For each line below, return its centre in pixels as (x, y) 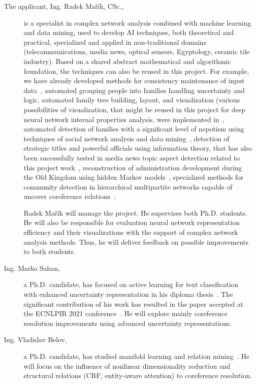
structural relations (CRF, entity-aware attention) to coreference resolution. (138, 375)
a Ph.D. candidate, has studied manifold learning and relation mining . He (137, 356)
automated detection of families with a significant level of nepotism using (134, 129)
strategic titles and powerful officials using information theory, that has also (138, 148)
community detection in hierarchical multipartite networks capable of (128, 186)
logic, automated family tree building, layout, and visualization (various (132, 100)
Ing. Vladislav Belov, (35, 339)
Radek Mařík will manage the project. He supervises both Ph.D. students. (136, 212)
